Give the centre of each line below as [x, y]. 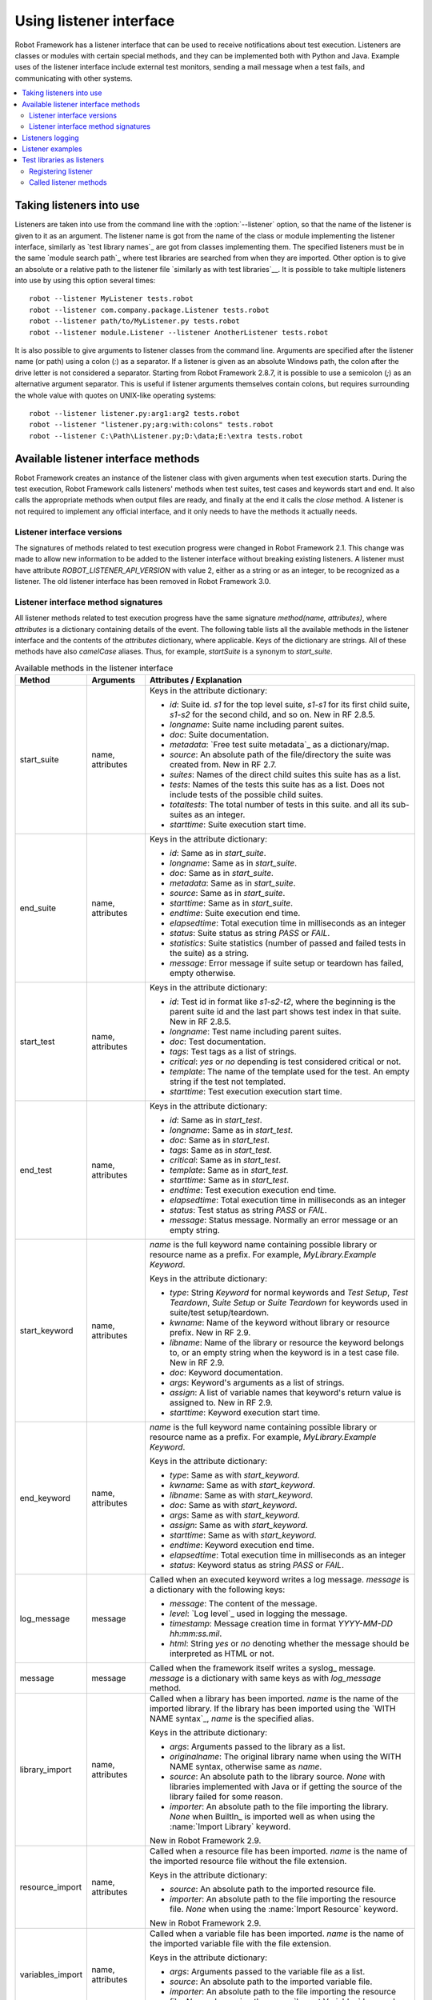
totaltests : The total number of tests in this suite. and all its [280, 805]
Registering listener [61, 171]
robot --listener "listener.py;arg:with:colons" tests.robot [151, 425]
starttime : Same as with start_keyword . [243, 1535]
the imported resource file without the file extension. [248, 1862]
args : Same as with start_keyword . [234, 1515]
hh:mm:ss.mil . [196, 1634]
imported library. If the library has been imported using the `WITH [272, 1709]
